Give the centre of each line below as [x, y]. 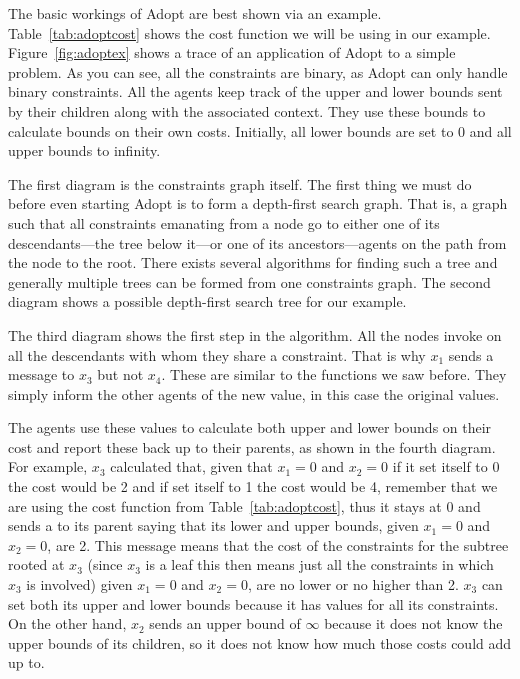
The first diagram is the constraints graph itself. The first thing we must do [240, 183]
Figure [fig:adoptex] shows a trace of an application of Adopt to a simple [232, 52]
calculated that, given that [191, 466]
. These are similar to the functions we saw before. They [334, 374]
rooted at [36, 564]
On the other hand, [67, 623]
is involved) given [79, 584]
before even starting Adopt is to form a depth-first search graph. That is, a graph [258, 203]
